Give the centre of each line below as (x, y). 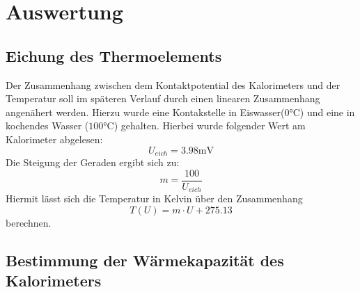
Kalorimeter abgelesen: (54, 139)
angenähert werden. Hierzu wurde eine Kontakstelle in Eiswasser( (145, 112)
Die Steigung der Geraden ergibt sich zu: (93, 162)
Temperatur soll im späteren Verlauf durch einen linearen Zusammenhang (163, 98)
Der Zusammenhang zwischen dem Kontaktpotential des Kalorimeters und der (173, 84)
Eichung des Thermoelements (114, 55)
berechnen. (29, 222)
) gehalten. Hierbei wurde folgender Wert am (210, 125)
